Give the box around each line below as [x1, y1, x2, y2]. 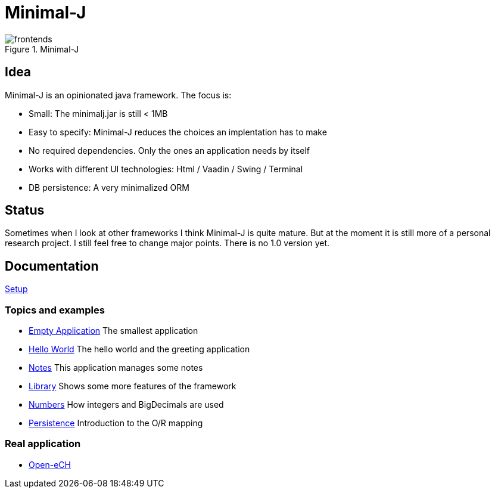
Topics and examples [5, 303, 105, 316]
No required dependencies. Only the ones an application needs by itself [29, 145, 310, 156]
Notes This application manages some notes [29, 362, 203, 373]
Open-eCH [29, 459, 71, 470]
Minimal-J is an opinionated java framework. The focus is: [5, 89, 232, 100]
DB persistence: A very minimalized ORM [29, 182, 189, 193]
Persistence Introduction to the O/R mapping [29, 418, 203, 429]
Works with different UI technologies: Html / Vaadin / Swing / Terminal [29, 163, 303, 174]
